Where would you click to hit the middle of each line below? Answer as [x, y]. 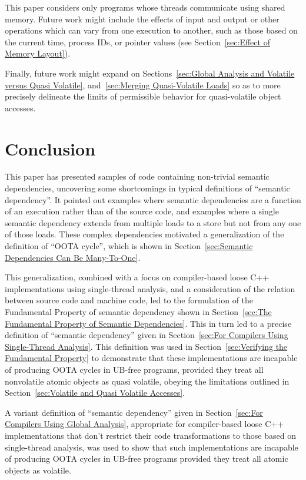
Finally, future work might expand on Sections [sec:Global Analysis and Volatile [150, 73]
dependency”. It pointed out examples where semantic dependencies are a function [153, 199]
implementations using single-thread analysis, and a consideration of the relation [150, 288]
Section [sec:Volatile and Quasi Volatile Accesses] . [95, 393]
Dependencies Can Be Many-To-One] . [73, 257]
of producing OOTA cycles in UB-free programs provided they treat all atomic [147, 459]
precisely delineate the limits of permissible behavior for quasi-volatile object [143, 96]
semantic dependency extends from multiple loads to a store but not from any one [153, 222]
